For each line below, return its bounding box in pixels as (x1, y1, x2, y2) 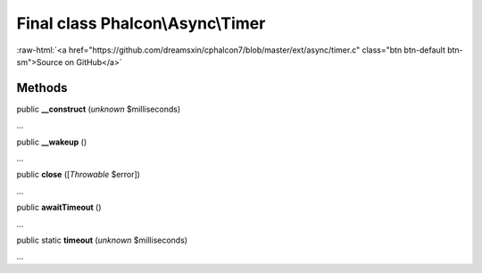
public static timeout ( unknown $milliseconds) (16, 235, 187, 245)
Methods (16, 80, 68, 95)
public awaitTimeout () (16, 202, 102, 213)
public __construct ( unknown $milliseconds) (16, 103, 181, 114)
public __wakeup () (16, 136, 87, 147)
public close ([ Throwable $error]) (16, 170, 140, 180)
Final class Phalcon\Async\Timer (16, 13, 266, 33)
